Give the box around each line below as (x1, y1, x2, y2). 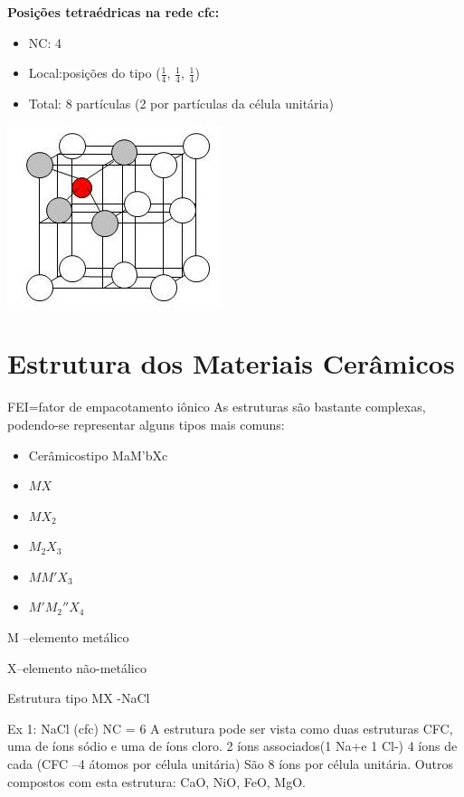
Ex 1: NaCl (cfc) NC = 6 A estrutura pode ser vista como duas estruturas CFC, (7, 718, 453, 737)
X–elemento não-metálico (7, 658, 147, 677)
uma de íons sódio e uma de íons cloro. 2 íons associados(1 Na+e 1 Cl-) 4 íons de (7, 736, 458, 755)
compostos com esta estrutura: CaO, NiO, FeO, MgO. (7, 772, 306, 791)
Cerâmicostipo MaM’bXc (28, 445, 168, 464)
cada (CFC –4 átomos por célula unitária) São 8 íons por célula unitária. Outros (7, 754, 453, 773)
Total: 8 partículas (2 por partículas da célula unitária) (28, 94, 334, 113)
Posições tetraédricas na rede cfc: (7, 3, 220, 21)
